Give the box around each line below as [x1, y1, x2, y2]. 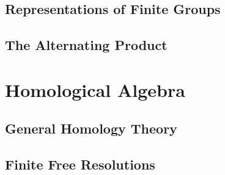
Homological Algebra [5, 77, 185, 102]
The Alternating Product [5, 35, 168, 54]
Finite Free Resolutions [5, 155, 155, 174]
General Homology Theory [5, 119, 177, 138]
